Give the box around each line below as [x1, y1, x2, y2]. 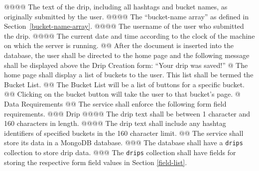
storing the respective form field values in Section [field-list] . [4, 157, 187, 167]
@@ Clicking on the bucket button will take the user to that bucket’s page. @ [4, 89, 241, 99]
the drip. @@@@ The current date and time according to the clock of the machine [4, 30, 255, 41]
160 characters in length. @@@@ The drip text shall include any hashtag [4, 118, 226, 128]
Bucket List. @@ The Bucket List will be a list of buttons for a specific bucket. [4, 79, 245, 89]
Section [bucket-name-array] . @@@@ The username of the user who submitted [4, 21, 244, 31]
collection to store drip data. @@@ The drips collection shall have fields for [4, 147, 236, 157]
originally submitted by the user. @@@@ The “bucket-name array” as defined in [4, 11, 249, 21]
